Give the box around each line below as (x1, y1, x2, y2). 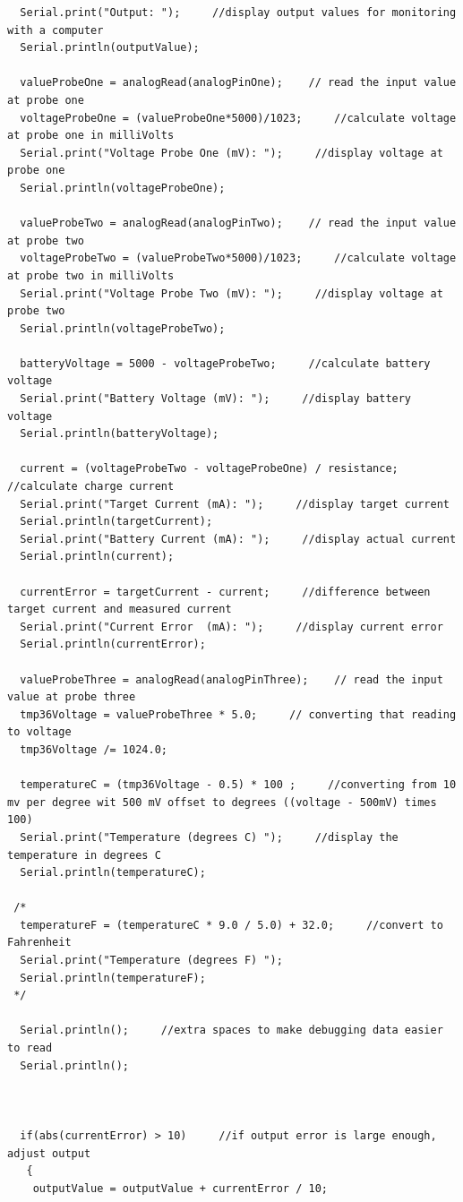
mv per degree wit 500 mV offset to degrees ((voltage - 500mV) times (7, 795, 437, 809)
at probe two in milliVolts (7, 269, 175, 282)
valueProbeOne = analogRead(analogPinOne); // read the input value (20, 76, 457, 90)
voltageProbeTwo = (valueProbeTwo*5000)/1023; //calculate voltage (20, 252, 457, 265)
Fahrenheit (7, 936, 72, 949)
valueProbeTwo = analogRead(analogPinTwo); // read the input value (20, 217, 457, 230)
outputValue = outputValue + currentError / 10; (32, 1181, 328, 1195)
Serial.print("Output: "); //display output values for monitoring (20, 6, 457, 19)
